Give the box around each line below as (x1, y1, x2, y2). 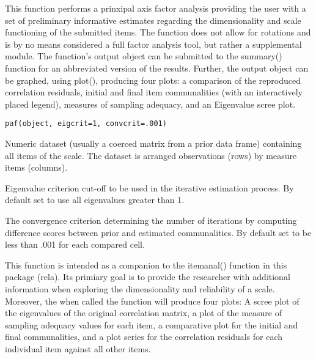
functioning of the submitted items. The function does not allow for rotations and (5, 26, 311, 39)
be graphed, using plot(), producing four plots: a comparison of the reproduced (5, 73, 301, 86)
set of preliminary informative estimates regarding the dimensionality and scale (5, 13, 301, 26)
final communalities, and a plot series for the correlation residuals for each (5, 330, 283, 343)
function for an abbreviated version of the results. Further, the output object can (5, 61, 309, 74)
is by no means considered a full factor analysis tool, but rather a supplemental (5, 37, 302, 50)
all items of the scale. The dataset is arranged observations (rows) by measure (5, 149, 297, 161)
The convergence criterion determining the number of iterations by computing (5, 213, 297, 226)
